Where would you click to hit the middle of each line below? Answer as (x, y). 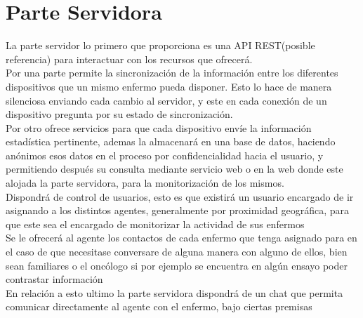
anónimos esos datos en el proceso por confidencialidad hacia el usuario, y (165, 155)
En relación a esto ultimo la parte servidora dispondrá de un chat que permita (174, 292)
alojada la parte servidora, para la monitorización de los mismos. (145, 183)
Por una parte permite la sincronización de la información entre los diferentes (172, 73)
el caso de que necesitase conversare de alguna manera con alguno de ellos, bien (177, 252)
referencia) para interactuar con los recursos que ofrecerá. (129, 59)
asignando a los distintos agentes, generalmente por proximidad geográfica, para (178, 210)
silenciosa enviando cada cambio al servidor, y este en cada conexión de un (166, 100)
